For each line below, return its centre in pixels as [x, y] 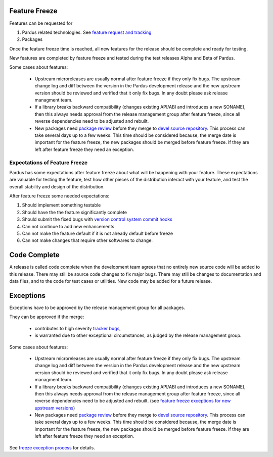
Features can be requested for [41, 23]
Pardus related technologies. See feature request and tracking [87, 32]
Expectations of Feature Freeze [49, 163]
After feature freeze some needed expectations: [59, 196]
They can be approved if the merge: [47, 317]
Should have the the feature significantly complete [75, 212]
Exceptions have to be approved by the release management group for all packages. [97, 308]
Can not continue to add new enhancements [68, 226]
